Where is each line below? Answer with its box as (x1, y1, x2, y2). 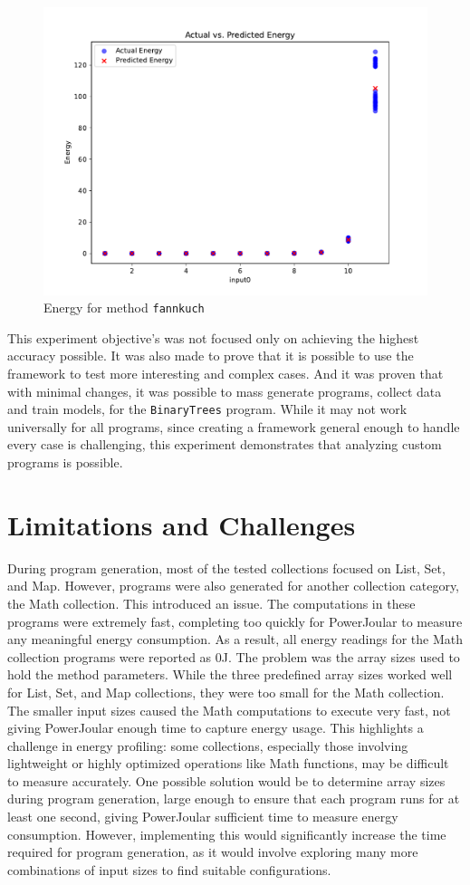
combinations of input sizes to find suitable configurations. (7, 860, 331, 879)
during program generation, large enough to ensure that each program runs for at (7, 789, 460, 808)
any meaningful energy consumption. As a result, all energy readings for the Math (7, 630, 463, 649)
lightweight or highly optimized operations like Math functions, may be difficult (7, 754, 449, 773)
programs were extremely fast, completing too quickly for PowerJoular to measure (7, 611, 463, 630)
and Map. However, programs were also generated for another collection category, (7, 576, 459, 595)
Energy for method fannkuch (43, 298, 205, 317)
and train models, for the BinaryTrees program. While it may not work (7, 399, 408, 418)
